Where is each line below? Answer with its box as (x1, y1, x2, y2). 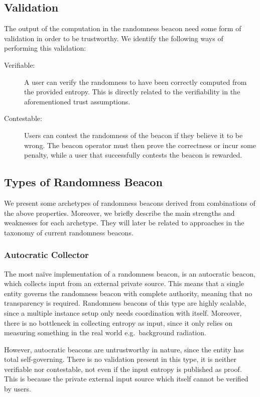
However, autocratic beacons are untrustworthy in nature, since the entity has (4, 344, 244, 354)
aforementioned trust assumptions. (24, 96, 131, 106)
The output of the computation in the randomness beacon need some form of (4, 23, 241, 34)
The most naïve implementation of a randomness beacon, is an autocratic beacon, (4, 268, 255, 279)
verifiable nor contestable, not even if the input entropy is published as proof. (4, 363, 242, 374)
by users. (4, 383, 31, 394)
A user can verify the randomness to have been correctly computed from (24, 76, 247, 87)
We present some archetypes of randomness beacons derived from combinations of (4, 197, 255, 208)
